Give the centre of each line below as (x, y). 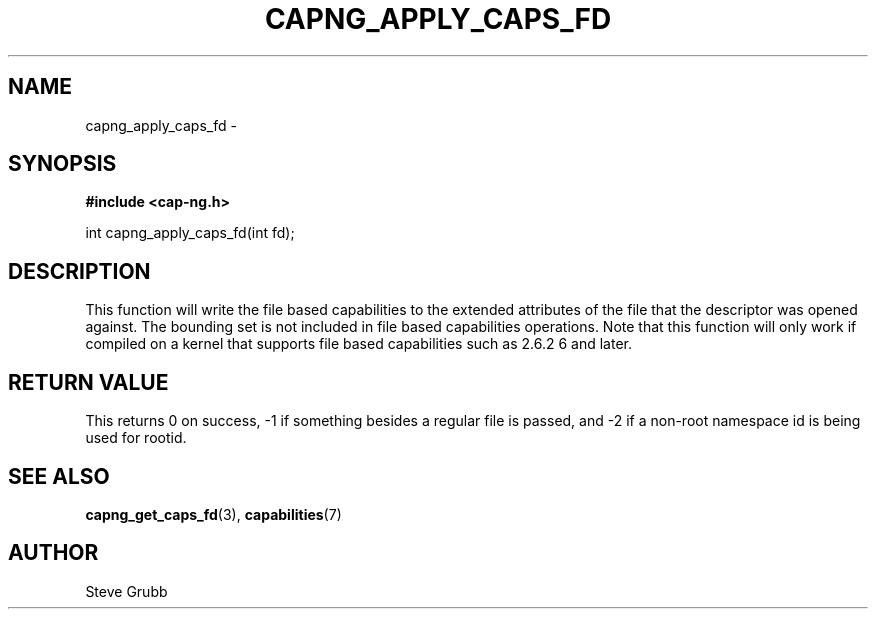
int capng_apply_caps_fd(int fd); (190, 233)
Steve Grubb (126, 591)
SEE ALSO (59, 476)
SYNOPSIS (62, 164)
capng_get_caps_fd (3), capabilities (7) (213, 514)
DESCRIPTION (79, 271)
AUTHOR (53, 553)
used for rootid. (136, 438)
